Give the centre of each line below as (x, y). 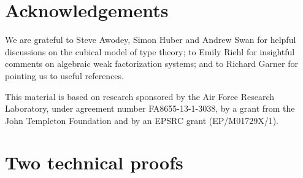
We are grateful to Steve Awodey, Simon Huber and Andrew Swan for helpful (151, 40)
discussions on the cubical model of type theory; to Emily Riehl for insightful (150, 51)
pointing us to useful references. (64, 75)
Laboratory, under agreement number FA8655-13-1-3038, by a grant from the (150, 108)
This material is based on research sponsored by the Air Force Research (140, 96)
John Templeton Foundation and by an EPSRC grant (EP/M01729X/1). (142, 120)
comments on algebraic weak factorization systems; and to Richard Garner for (151, 64)
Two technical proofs (94, 162)
